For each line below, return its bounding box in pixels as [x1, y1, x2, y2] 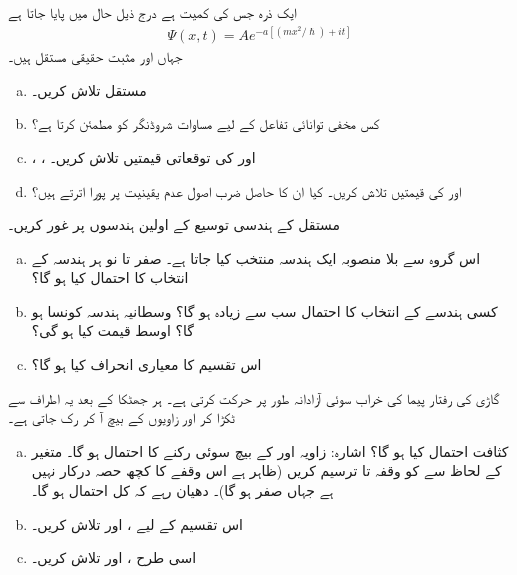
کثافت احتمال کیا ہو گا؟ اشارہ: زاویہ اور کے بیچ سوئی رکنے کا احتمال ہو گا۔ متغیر [31, 440, 509, 461]
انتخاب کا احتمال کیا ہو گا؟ [31, 267, 189, 288]
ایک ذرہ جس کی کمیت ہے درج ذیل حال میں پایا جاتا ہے [8, 2, 298, 22]
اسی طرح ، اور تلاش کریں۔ [31, 547, 197, 568]
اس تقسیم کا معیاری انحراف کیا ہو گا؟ [31, 354, 262, 375]
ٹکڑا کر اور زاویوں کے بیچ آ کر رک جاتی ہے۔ [8, 407, 235, 428]
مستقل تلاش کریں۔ [31, 79, 147, 100]
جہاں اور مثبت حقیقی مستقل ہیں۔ [8, 46, 183, 67]
